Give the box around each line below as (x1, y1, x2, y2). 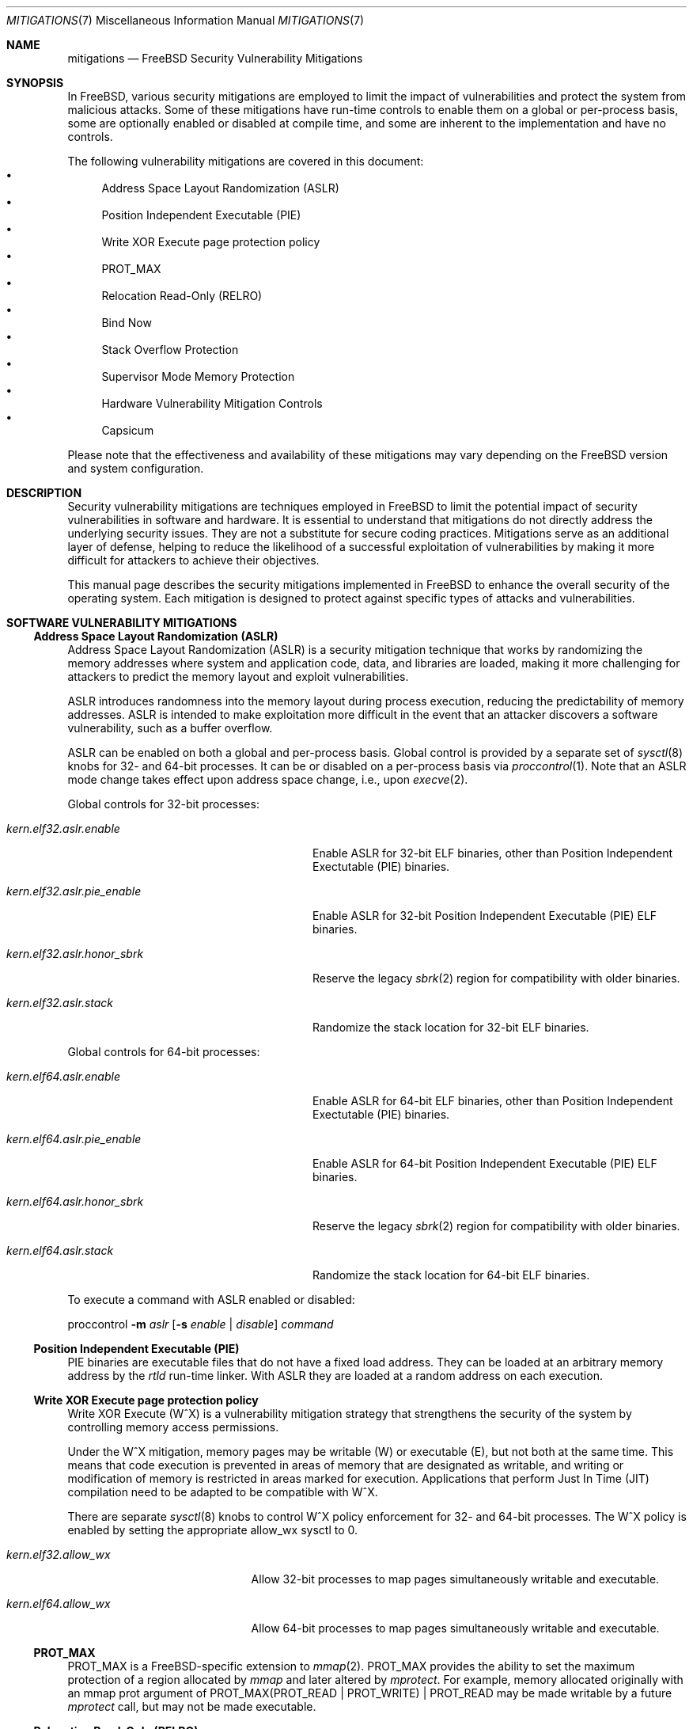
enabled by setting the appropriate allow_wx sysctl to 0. (67, 1523, 358, 1537)
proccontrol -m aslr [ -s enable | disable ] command (67, 1317, 334, 1331)
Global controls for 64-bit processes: (67, 1045, 260, 1058)
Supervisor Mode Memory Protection (101, 370, 295, 383)
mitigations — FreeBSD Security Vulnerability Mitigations (67, 51, 363, 65)
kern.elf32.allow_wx (6, 1548, 111, 1561)
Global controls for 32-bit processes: (67, 797, 259, 811)
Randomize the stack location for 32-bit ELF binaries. (312, 1020, 589, 1034)
